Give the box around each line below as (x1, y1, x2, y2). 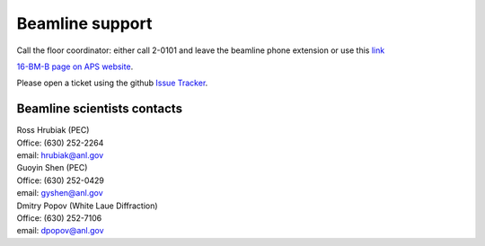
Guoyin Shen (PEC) (16, 163, 88, 173)
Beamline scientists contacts (16, 101, 183, 117)
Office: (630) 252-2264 (16, 137, 104, 148)
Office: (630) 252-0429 (16, 175, 105, 186)
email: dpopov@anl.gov (16, 225, 104, 236)
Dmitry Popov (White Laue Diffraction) (16, 200, 158, 211)
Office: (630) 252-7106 (16, 212, 102, 224)
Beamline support (16, 13, 153, 33)
